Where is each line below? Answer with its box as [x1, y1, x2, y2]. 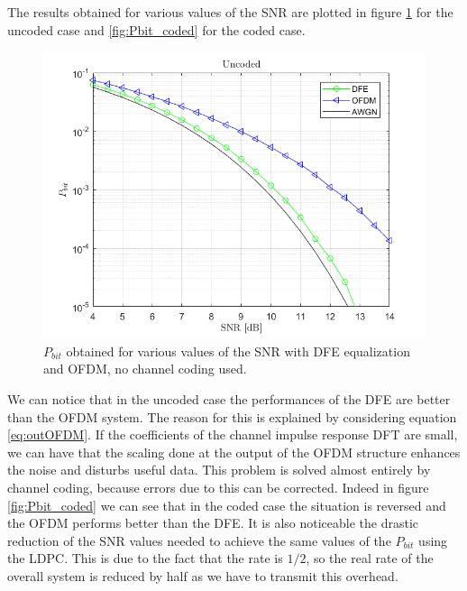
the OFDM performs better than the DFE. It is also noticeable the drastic [7, 513, 419, 532]
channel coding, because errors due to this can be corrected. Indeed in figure [7, 477, 429, 496]
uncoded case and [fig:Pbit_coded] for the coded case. [7, 20, 306, 39]
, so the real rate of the [306, 549, 434, 568]
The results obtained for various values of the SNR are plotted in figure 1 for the [7, 3, 453, 21]
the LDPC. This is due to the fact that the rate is [7, 549, 283, 568]
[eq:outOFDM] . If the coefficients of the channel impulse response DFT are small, [7, 425, 458, 444]
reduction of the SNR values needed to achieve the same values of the [7, 531, 391, 549]
